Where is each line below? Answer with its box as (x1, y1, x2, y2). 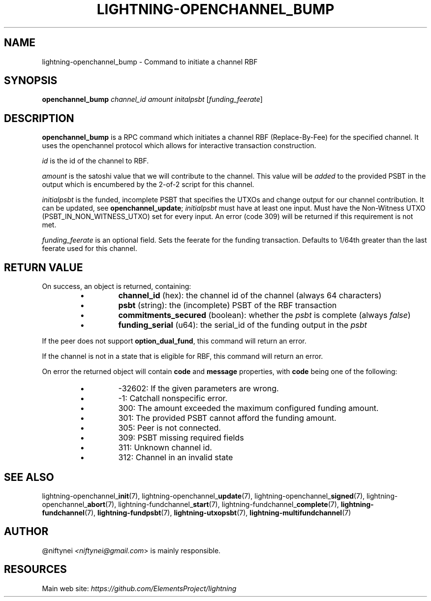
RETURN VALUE (4, 261, 83, 274)
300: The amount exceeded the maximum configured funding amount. (118, 403, 379, 413)
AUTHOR (4, 525, 49, 538)
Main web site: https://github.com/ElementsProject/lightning (42, 584, 237, 593)
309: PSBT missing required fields (118, 433, 244, 443)
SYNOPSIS (4, 74, 58, 87)
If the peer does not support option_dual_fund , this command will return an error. (42, 337, 307, 346)
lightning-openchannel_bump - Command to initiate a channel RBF (42, 57, 258, 66)
